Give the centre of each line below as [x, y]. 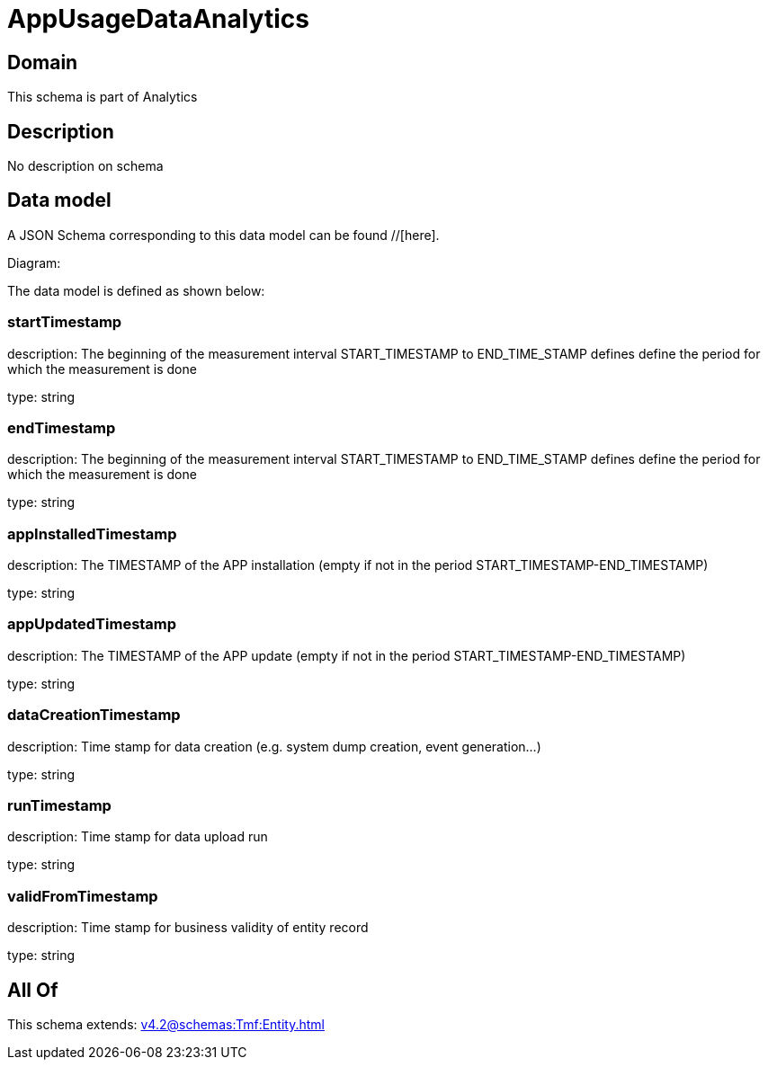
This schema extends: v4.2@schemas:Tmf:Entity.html [166, 1024]
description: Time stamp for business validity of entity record [188, 928]
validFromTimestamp [83, 896]
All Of [33, 990]
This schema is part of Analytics [103, 97]
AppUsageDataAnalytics [158, 19]
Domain [43, 62]
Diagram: [34, 262]
